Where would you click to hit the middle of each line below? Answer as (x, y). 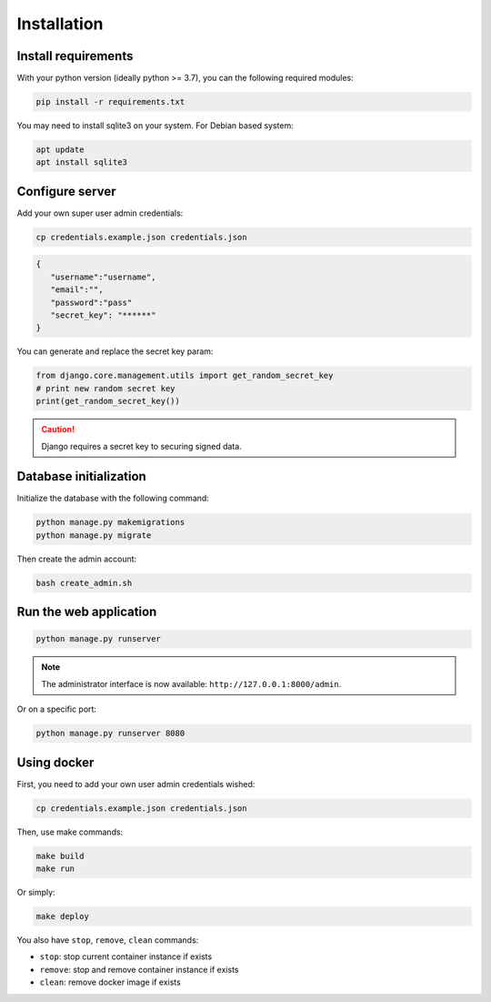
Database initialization (82, 476)
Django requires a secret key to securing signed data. (142, 446)
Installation (60, 24)
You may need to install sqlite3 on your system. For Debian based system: (155, 126)
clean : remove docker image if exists (110, 982)
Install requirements (75, 56)
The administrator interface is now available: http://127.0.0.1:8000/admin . (191, 683)
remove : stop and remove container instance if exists (139, 969)
